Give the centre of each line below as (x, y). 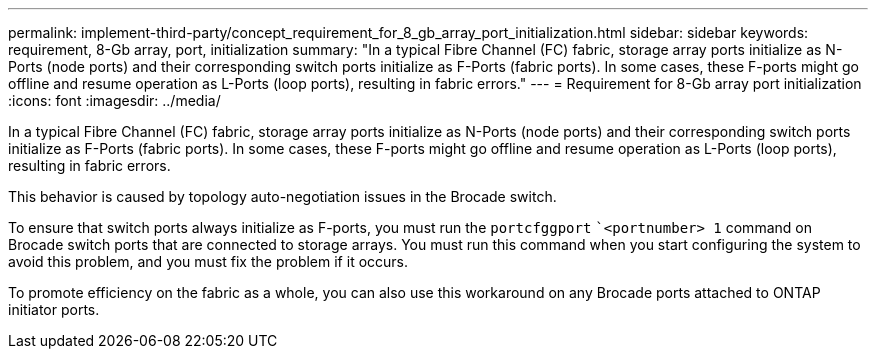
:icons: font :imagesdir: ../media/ (114, 100)
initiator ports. (54, 309)
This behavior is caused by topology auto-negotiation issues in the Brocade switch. (282, 196)
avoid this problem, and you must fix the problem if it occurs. (208, 261)
